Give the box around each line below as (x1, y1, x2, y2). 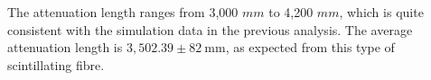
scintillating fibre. (7, 55, 105, 74)
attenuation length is (7, 38, 123, 57)
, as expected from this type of (225, 38, 395, 57)
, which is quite (339, 3, 424, 21)
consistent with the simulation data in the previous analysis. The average (7, 20, 413, 39)
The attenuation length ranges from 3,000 (7, 3, 239, 21)
